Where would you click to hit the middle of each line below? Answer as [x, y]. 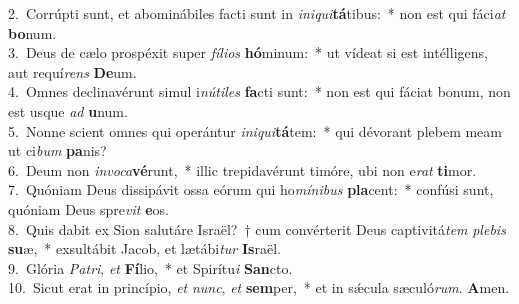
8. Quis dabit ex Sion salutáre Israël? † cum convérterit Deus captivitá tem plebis [257, 228]
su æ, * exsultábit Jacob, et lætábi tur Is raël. [144, 248]
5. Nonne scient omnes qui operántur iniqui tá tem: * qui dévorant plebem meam [255, 130]
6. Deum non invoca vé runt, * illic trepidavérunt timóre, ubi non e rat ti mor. [242, 169]
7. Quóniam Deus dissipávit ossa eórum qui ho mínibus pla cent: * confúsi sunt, [251, 189]
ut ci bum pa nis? [57, 150]
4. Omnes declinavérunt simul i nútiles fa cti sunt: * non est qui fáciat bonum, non [259, 91]
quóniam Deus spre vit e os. [88, 208]
